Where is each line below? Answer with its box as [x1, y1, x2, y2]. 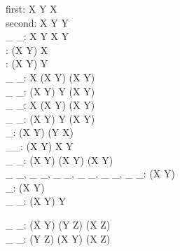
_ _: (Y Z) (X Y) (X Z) [6, 231, 111, 245]
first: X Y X [6, 1, 57, 15]
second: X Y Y [6, 15, 69, 29]
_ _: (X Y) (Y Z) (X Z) [6, 217, 111, 231]
